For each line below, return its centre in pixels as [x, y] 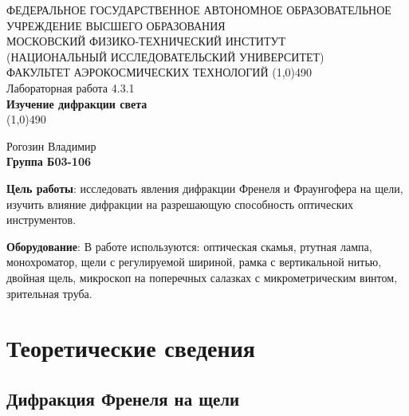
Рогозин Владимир [51, 145]
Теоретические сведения [131, 348]
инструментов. [41, 220]
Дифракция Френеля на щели [123, 398]
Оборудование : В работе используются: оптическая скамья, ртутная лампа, [189, 246]
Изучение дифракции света [77, 103]
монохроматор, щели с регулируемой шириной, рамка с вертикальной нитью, [194, 262]
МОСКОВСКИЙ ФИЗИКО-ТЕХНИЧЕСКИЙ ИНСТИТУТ [146, 41]
